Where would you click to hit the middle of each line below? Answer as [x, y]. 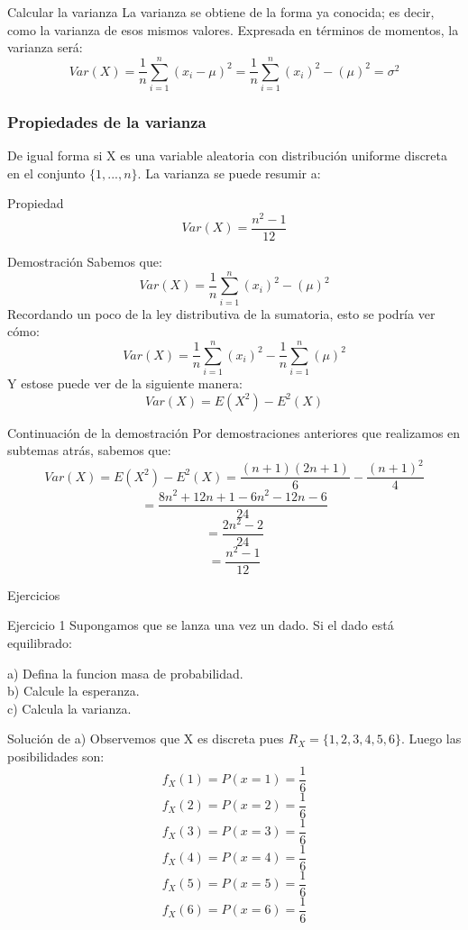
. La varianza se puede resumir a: [229, 173]
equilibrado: [40, 643]
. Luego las [431, 739]
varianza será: [45, 47]
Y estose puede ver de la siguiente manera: [125, 383]
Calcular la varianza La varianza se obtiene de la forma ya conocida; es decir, [221, 12]
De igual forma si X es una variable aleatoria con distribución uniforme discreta [228, 155]
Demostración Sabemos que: [85, 262]
